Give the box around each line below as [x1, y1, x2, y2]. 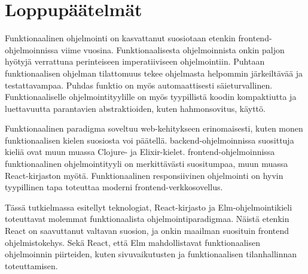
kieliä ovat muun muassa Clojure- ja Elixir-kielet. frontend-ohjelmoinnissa [5, 145, 275, 158]
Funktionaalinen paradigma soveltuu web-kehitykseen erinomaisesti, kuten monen [5, 122, 303, 135]
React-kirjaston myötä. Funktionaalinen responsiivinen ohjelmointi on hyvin [5, 169, 283, 181]
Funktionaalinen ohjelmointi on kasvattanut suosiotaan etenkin [5, 32, 236, 44]
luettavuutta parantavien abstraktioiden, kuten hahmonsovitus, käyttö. [5, 102, 266, 114]
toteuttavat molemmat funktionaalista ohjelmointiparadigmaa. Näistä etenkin [5, 212, 289, 225]
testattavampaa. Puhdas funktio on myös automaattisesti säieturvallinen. [5, 78, 273, 91]
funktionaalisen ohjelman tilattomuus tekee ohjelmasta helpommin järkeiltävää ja [5, 66, 303, 79]
